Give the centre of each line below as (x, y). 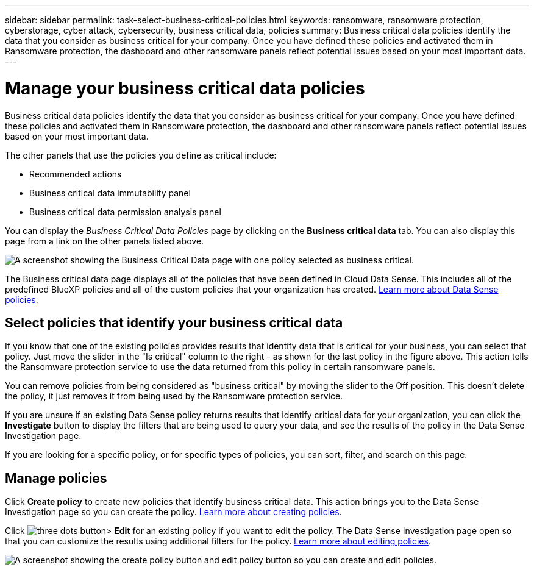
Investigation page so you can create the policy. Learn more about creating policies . (173, 512)
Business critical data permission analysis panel (125, 212)
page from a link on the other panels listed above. (105, 241)
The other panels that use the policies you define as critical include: (141, 155)
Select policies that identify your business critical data (174, 322)
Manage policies (56, 478)
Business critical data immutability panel (110, 193)
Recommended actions (76, 174)
